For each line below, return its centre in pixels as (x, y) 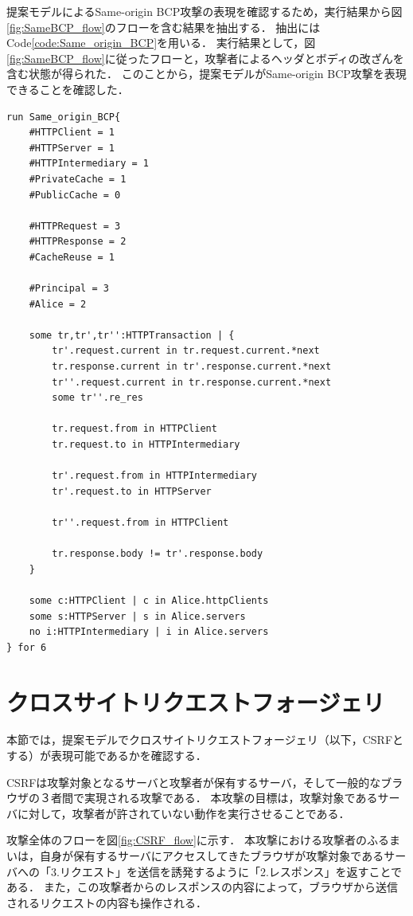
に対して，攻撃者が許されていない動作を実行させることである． (183, 813)
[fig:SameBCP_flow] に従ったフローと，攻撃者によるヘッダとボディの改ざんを (205, 58)
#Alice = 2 (58, 304)
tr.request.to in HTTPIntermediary (146, 445)
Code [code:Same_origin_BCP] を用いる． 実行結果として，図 (161, 43)
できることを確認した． (68, 89)
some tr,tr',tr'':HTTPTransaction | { (132, 335)
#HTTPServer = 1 (72, 148)
